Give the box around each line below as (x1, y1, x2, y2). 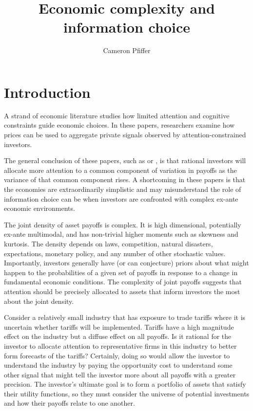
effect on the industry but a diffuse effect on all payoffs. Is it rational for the (4, 331, 232, 341)
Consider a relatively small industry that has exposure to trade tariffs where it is (4, 312, 246, 322)
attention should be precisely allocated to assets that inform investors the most (4, 286, 240, 296)
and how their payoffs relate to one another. (4, 398, 135, 408)
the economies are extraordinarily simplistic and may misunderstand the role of (4, 184, 241, 194)
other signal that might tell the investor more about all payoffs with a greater (4, 369, 236, 379)
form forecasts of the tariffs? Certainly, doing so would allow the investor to (4, 350, 230, 360)
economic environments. (4, 203, 75, 213)
